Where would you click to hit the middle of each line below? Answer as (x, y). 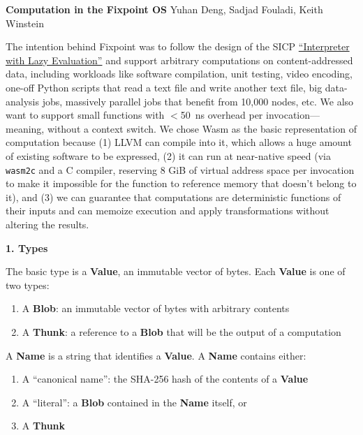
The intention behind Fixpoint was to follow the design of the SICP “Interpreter (178, 46)
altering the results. (47, 224)
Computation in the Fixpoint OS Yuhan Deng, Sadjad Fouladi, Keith (164, 9)
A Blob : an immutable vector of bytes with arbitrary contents (156, 308)
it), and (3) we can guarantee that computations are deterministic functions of (173, 197)
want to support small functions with (85, 115)
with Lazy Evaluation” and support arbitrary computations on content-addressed (179, 60)
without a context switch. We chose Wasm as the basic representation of (202, 128)
